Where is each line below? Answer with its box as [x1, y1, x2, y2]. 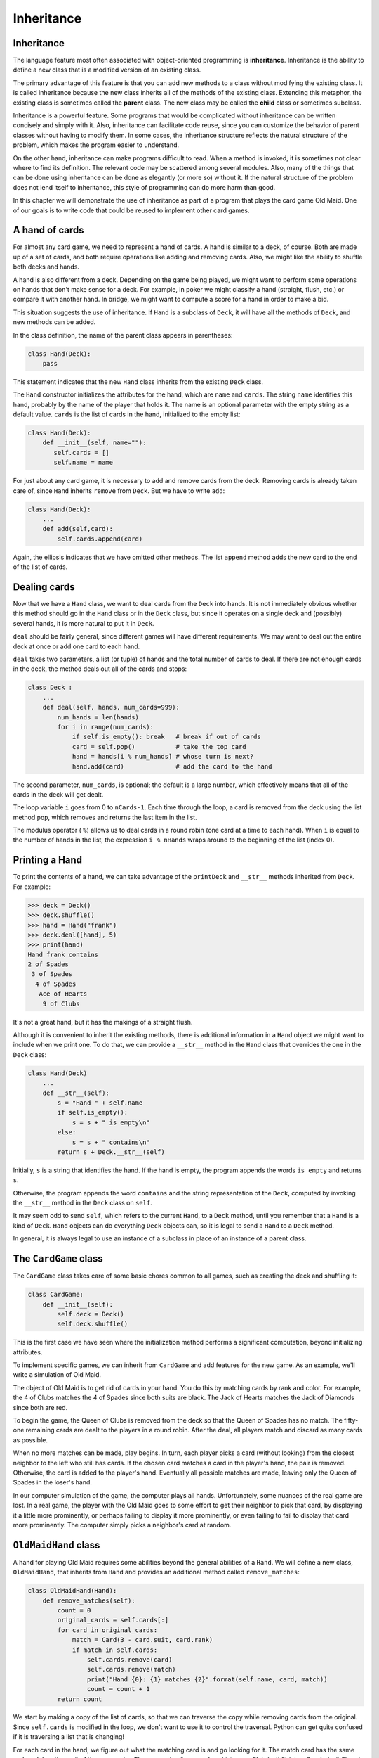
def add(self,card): [42, 525, 114, 533]
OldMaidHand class [13, 1539, 100, 1551]
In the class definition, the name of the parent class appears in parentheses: [13, 331, 233, 339]
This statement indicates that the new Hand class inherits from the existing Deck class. [13, 377, 263, 386]
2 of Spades [27, 961, 69, 968]
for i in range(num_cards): [57, 723, 154, 731]
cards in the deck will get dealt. [13, 790, 104, 798]
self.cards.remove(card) [86, 1655, 173, 1663]
